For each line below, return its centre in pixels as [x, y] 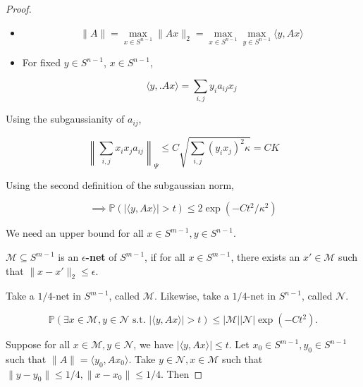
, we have [154, 344]
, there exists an [265, 257]
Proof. [19, 8]
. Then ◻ [181, 373]
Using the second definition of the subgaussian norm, [120, 184]
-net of [101, 257]
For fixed [42, 62]
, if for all [165, 257]
